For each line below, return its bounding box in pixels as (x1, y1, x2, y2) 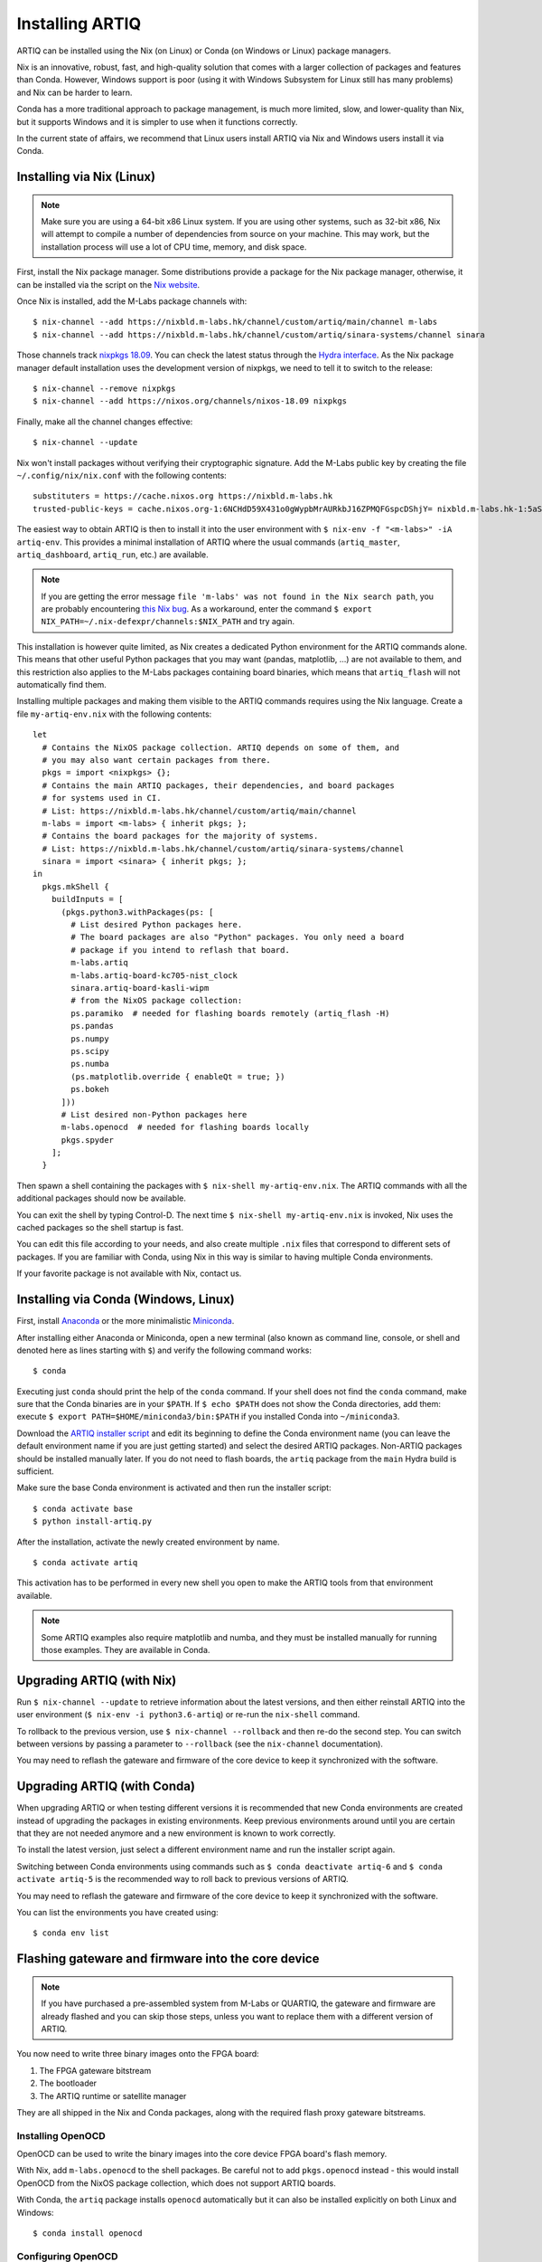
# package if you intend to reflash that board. (70, 945, 291, 955)
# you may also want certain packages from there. (42, 755, 271, 765)
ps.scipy (70, 1046, 109, 1056)
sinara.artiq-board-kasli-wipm (70, 983, 210, 993)
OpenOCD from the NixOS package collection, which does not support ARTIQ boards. (16, 2177, 336, 2189)
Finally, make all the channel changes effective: (16, 416, 193, 427)
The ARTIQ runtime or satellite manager (39, 2090, 187, 2101)
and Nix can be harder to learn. (16, 87, 133, 98)
